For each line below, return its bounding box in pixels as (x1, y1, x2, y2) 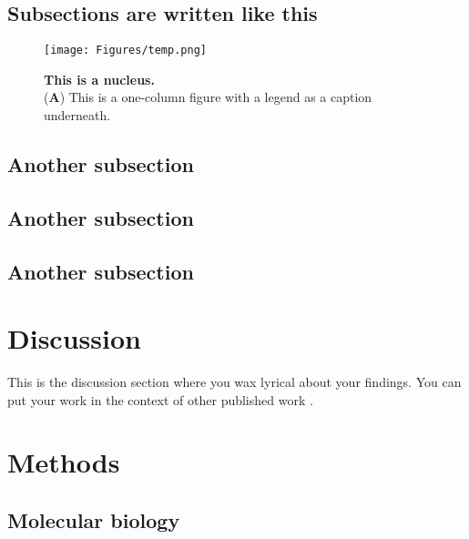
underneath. (44, 106, 111, 125)
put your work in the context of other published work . (7, 390, 313, 409)
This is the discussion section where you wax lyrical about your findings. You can (7, 372, 462, 392)
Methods (7, 443, 120, 481)
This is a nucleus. (44, 69, 155, 88)
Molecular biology (7, 506, 180, 534)
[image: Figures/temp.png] (44, 44, 207, 57)
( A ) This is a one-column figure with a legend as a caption (44, 87, 372, 107)
